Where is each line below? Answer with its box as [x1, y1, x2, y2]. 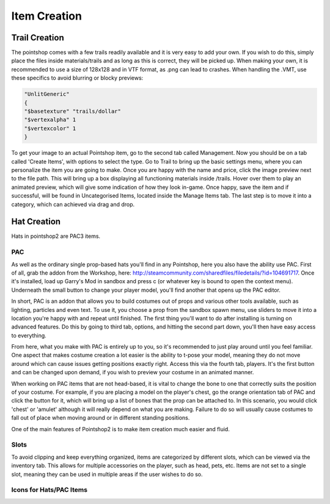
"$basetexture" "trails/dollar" [24, 108, 122, 114]
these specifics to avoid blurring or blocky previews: [11, 74, 144, 82]
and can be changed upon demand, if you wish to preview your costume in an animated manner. [11, 369, 254, 376]
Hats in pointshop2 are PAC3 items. [11, 232, 101, 240]
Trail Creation [11, 32, 64, 43]
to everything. [11, 332, 47, 339]
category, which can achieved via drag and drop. [11, 201, 135, 208]
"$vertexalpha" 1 [24, 116, 76, 124]
